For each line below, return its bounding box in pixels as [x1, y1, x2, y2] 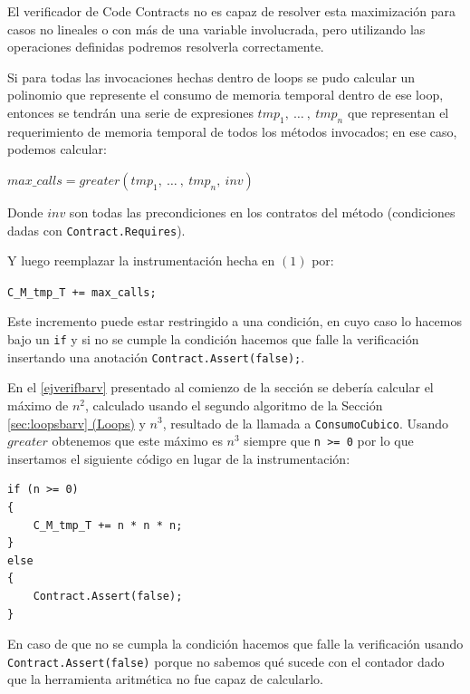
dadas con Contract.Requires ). [7, 220, 186, 239]
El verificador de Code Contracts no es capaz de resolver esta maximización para [7, 2, 456, 20]
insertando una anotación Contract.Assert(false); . [7, 347, 305, 366]
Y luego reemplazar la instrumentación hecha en [7, 251, 275, 270]
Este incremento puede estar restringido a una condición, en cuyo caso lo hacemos [7, 312, 462, 331]
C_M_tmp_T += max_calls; [7, 285, 157, 299]
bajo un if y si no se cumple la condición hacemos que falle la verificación [7, 330, 419, 349]
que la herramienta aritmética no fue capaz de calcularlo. [7, 670, 323, 689]
